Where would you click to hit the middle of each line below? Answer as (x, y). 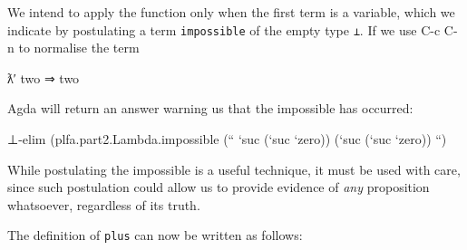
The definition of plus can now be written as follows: (155, 235)
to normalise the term (79, 48)
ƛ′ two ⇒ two (44, 77)
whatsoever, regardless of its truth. (104, 204)
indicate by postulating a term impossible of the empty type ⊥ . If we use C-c (224, 29)
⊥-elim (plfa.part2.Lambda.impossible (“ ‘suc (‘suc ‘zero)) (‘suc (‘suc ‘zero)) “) (227, 139)
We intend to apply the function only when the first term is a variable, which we (231, 12)
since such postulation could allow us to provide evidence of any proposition (219, 187)
